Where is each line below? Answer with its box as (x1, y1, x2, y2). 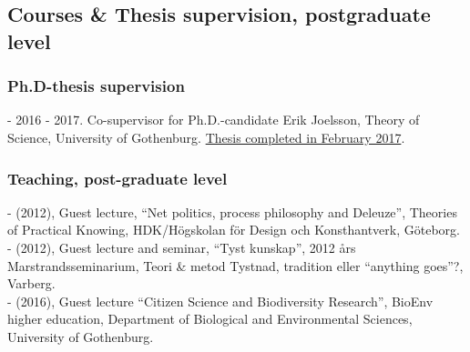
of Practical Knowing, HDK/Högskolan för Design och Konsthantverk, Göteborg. (7, 220, 460, 239)
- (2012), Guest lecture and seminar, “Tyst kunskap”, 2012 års (7, 237, 356, 256)
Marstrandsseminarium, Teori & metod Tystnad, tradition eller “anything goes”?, (7, 256, 464, 275)
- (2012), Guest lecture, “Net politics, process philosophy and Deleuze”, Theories (7, 202, 457, 221)
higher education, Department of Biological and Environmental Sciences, (7, 309, 413, 328)
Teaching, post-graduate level (7, 166, 228, 189)
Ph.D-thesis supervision (7, 75, 185, 97)
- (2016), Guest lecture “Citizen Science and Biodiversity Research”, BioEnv (7, 291, 434, 310)
